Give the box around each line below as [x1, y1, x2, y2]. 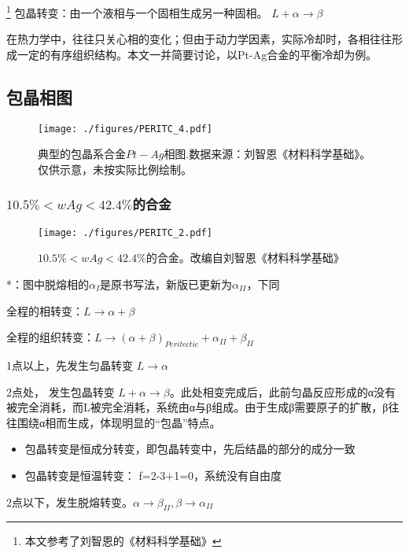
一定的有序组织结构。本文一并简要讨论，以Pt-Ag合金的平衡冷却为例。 [17, 46, 378, 62]
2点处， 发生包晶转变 [6, 383, 115, 400]
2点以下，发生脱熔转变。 [6, 493, 133, 510]
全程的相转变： [6, 302, 83, 319]
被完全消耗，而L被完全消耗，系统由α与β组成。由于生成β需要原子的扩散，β [6, 399, 389, 415]
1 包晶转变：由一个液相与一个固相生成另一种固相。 [6, 2, 268, 20]
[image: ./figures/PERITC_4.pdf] [38, 123, 212, 135]
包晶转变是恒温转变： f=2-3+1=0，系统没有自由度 [24, 466, 282, 483]
